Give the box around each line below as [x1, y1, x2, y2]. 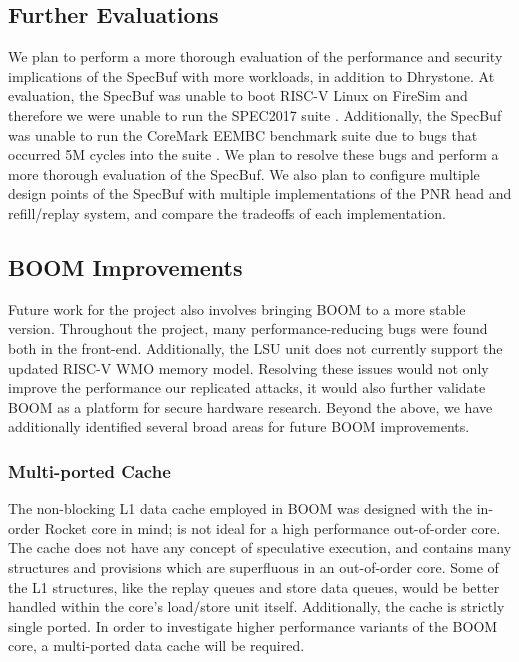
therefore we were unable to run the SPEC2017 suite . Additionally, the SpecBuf [8, 104, 502, 125]
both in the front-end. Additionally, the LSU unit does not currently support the [8, 337, 503, 358]
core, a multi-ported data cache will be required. [8, 635, 305, 656]
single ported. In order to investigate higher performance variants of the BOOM [8, 615, 498, 636]
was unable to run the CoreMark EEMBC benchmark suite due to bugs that [8, 124, 478, 145]
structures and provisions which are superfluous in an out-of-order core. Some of [8, 556, 499, 577]
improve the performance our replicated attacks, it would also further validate [8, 377, 486, 398]
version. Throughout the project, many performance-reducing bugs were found [8, 318, 488, 339]
